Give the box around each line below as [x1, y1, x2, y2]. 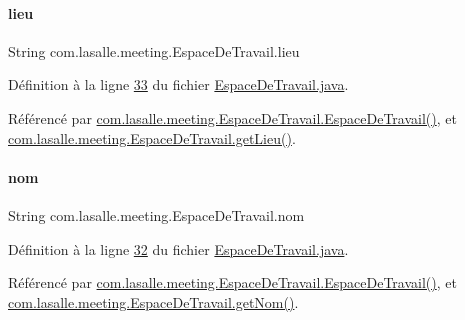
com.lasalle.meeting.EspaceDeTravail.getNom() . [8, 291, 299, 312]
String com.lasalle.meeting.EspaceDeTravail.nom [8, 204, 305, 225]
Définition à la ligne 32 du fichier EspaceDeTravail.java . [8, 238, 349, 259]
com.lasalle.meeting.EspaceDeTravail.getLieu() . [8, 127, 296, 148]
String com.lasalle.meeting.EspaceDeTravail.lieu [8, 40, 300, 61]
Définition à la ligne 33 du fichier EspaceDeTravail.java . [8, 74, 349, 95]
